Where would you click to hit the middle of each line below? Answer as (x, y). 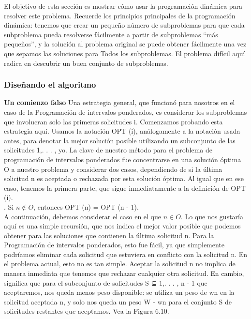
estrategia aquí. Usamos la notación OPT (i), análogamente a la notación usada (122, 131)
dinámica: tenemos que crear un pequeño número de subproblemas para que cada (124, 25)
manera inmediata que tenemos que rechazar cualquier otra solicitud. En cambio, (124, 273)
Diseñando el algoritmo (50, 84)
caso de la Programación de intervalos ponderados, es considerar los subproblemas (125, 112)
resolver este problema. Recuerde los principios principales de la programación (120, 15)
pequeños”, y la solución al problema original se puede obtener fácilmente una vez (125, 44)
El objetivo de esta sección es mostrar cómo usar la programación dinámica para (123, 6)
